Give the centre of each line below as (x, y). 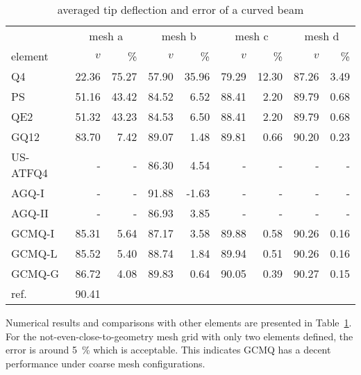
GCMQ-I (33, 233)
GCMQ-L (34, 253)
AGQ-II (30, 213)
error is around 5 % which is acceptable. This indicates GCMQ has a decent (168, 350)
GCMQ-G (35, 273)
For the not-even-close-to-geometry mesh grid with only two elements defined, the (179, 336)
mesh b (179, 36)
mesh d (322, 36)
